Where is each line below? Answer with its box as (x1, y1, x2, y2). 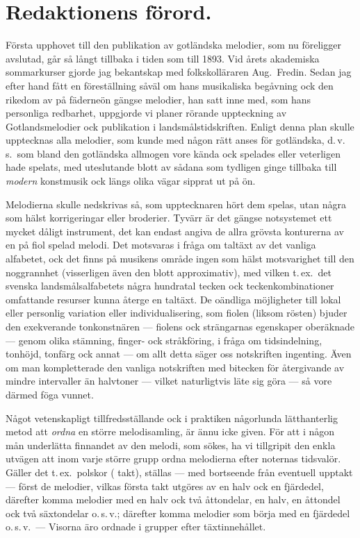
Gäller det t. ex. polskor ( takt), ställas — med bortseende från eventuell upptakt (6, 464, 353, 479)
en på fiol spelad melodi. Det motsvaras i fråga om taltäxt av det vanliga (6, 237, 316, 252)
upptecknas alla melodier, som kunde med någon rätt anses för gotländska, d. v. (6, 133, 345, 147)
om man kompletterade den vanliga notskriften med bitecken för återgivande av (6, 360, 345, 374)
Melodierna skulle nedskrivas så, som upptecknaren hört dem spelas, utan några (6, 196, 346, 211)
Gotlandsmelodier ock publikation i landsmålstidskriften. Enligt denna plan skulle (6, 119, 354, 133)
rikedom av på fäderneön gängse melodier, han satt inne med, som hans (6, 92, 311, 106)
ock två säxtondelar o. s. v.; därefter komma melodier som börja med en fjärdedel (6, 505, 350, 520)
